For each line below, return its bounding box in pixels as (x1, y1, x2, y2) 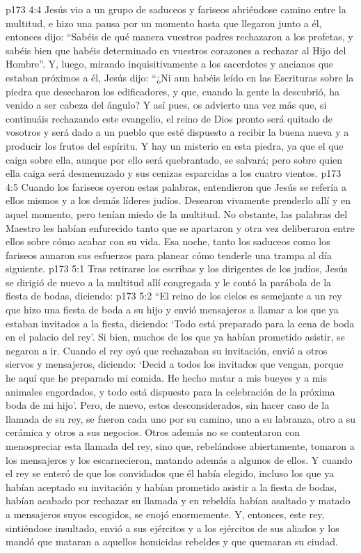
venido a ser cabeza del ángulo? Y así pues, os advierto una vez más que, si (6, 98, 327, 112)
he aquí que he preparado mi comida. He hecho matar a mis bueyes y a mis (6, 371, 327, 385)
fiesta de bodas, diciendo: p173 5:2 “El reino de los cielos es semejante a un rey (6, 288, 342, 303)
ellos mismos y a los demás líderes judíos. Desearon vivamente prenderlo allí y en (6, 193, 351, 208)
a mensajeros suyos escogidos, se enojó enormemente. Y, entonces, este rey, (6, 506, 325, 521)
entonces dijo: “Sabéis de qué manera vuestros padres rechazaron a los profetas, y (6, 29, 353, 44)
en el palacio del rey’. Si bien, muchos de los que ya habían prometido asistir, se (6, 329, 345, 344)
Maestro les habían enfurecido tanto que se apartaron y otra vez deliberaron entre (6, 220, 355, 235)
